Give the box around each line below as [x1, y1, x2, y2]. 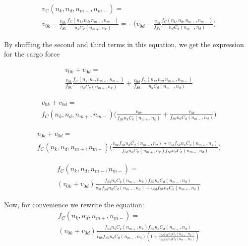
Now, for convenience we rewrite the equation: [4, 199, 144, 209]
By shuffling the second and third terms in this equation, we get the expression [4, 39, 244, 49]
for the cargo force [4, 49, 60, 59]
